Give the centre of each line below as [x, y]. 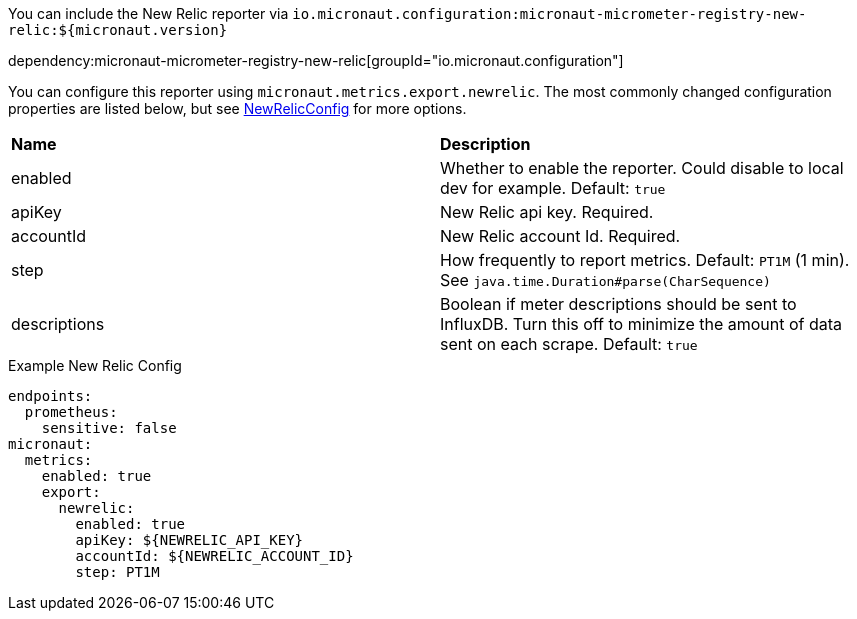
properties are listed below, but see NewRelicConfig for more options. [237, 108]
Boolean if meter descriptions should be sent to [618, 304]
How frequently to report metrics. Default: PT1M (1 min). [645, 260]
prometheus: [71, 412]
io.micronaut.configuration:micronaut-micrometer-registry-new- [549, 14]
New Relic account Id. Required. [560, 236]
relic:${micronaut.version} [118, 30]
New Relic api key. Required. [547, 212]
